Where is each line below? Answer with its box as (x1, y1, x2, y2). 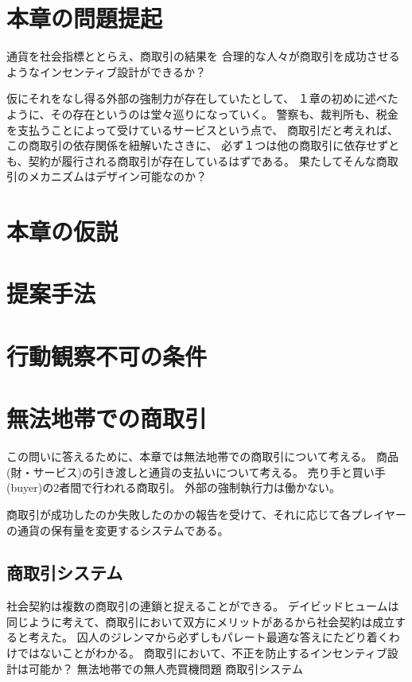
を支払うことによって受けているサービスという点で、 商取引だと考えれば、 (6, 121, 398, 138)
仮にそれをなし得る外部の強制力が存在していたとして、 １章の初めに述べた (6, 90, 398, 107)
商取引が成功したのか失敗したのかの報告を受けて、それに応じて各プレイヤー (6, 505, 406, 522)
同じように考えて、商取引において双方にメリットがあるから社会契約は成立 (6, 613, 395, 629)
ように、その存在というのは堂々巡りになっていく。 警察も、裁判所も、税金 (6, 105, 398, 122)
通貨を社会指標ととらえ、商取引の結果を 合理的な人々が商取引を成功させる (6, 48, 400, 64)
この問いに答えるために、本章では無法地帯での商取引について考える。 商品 (6, 448, 398, 465)
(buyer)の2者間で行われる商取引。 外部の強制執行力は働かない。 (6, 479, 341, 496)
